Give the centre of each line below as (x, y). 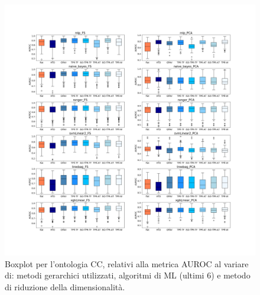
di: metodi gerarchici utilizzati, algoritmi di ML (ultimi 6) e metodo (128, 275)
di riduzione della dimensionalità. (65, 286)
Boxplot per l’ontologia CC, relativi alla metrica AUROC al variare (127, 263)
